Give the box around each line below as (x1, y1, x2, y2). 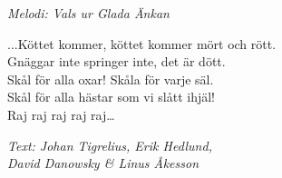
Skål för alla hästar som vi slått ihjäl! (7, 87, 215, 106)
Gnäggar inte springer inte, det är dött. (7, 52, 226, 71)
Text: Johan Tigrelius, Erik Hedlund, (7, 135, 212, 154)
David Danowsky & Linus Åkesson (7, 153, 199, 173)
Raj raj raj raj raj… (7, 104, 115, 124)
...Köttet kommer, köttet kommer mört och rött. (7, 34, 277, 53)
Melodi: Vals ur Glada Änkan (7, 4, 170, 22)
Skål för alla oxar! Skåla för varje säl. (7, 69, 214, 88)
